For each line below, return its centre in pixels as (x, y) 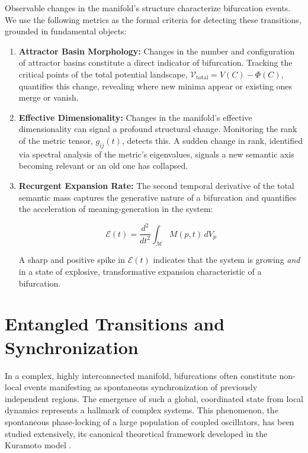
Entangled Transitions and (115, 324)
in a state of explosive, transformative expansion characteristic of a (140, 272)
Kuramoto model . (38, 445)
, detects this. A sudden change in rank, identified (212, 140)
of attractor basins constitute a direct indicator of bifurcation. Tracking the (155, 62)
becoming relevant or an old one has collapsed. (103, 166)
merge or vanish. (49, 97)
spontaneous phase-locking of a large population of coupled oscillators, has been (150, 421)
